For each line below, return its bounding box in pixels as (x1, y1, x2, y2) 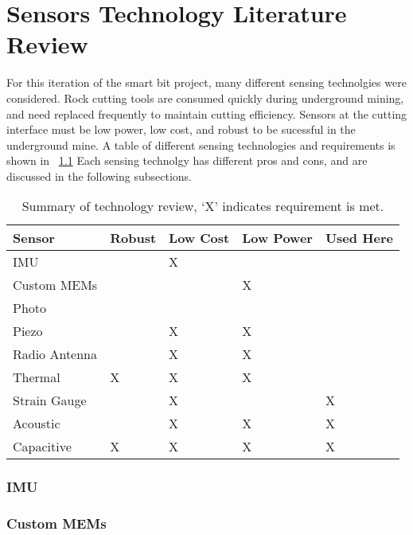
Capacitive (13, 437, 72, 456)
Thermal (13, 368, 60, 387)
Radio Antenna (13, 345, 98, 364)
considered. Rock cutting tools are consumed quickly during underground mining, (6, 89, 404, 106)
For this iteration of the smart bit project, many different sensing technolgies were (6, 74, 407, 91)
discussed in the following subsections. (6, 167, 193, 184)
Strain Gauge (13, 391, 87, 410)
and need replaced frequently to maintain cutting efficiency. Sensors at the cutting (6, 105, 407, 122)
